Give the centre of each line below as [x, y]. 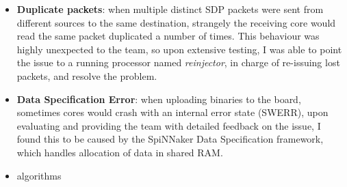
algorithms [39, 175]
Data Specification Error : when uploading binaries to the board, [159, 99]
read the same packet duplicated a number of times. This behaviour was [168, 36]
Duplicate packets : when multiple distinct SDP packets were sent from [170, 9]
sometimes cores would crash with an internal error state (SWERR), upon [172, 112]
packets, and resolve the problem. [87, 75]
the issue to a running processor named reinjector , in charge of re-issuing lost [178, 62]
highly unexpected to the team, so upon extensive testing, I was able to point [179, 49]
